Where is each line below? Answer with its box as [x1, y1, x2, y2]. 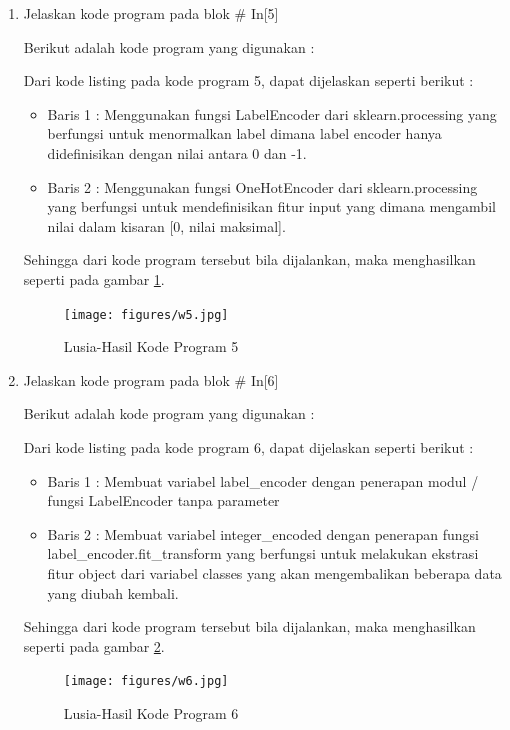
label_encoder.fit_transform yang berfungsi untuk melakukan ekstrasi [47, 543, 479, 564]
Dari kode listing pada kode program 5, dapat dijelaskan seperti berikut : [23, 70, 474, 91]
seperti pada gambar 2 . [23, 635, 165, 656]
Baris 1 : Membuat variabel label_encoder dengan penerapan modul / [47, 470, 479, 491]
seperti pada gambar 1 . [23, 268, 165, 289]
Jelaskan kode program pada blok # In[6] [23, 369, 279, 390]
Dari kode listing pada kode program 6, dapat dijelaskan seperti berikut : [23, 436, 474, 457]
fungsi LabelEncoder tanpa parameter [47, 490, 280, 511]
